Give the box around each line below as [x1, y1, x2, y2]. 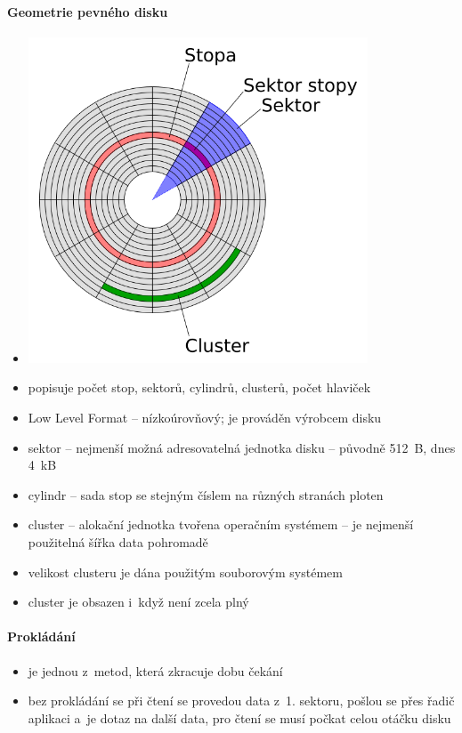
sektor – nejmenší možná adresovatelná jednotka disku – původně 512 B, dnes [28, 438, 456, 456]
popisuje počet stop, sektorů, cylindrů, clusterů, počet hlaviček [28, 378, 371, 397]
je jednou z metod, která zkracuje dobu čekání [28, 661, 283, 680]
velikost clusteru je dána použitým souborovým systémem [28, 562, 343, 581]
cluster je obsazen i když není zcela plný [28, 592, 249, 611]
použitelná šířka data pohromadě [28, 533, 208, 551]
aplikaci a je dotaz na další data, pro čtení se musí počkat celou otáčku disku [28, 708, 451, 727]
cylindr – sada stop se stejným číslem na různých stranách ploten [28, 485, 384, 503]
